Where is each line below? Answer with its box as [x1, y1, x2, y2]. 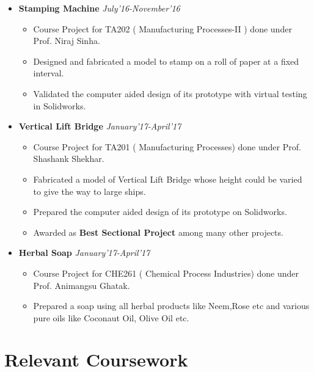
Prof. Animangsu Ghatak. [33, 279, 130, 291]
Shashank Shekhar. [33, 152, 104, 165]
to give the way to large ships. [33, 184, 146, 197]
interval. [33, 67, 64, 79]
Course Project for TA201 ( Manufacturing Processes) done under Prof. [33, 140, 301, 153]
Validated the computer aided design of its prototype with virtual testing [33, 87, 307, 100]
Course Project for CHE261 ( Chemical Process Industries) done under [33, 266, 299, 279]
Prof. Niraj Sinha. [33, 34, 100, 47]
